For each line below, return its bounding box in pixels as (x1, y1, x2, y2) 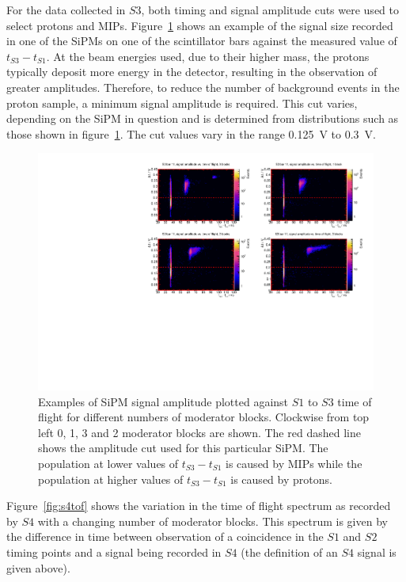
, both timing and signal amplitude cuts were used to (141, 2, 399, 17)
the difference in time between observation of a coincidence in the (6, 528, 324, 545)
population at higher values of (38, 470, 184, 487)
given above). (6, 559, 70, 576)
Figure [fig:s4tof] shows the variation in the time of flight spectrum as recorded (6, 497, 391, 514)
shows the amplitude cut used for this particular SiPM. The (38, 439, 328, 456)
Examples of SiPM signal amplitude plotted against (38, 393, 289, 409)
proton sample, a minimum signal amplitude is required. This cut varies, (6, 94, 358, 111)
